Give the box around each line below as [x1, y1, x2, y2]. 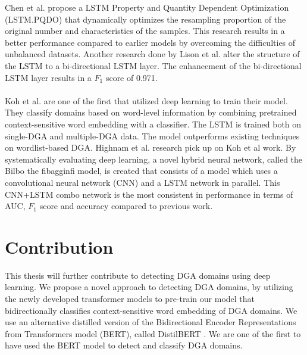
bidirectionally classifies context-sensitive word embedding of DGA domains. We [5, 304, 297, 316]
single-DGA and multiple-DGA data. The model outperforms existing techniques [5, 129, 300, 142]
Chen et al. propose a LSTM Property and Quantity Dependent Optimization [5, 1, 289, 13]
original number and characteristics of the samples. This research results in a [5, 24, 285, 37]
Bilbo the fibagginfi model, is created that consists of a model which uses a [5, 164, 278, 177]
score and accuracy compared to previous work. [39, 200, 213, 212]
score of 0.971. [105, 71, 158, 83]
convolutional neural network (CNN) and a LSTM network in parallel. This [5, 176, 280, 188]
